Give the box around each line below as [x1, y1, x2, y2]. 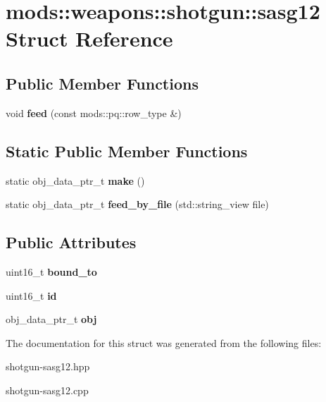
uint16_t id [6, 288, 57, 303]
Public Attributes [6, 231, 137, 253]
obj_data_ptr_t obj [6, 312, 97, 327]
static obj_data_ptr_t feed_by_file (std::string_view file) [6, 197, 269, 212]
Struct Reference [6, 24, 173, 53]
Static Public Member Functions [6, 140, 248, 162]
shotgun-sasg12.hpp [6, 359, 90, 374]
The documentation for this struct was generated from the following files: [6, 335, 322, 350]
